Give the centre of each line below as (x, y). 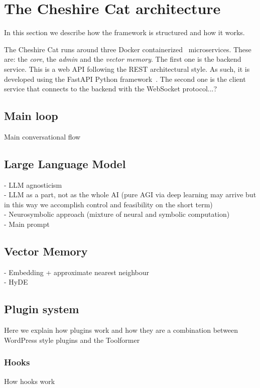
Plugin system (42, 309)
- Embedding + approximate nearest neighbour (77, 272)
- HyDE (16, 282)
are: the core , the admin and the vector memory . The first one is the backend (123, 59)
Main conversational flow (42, 136)
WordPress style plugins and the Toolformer (72, 340)
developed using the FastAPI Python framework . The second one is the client (125, 79)
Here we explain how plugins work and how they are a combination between (121, 330)
